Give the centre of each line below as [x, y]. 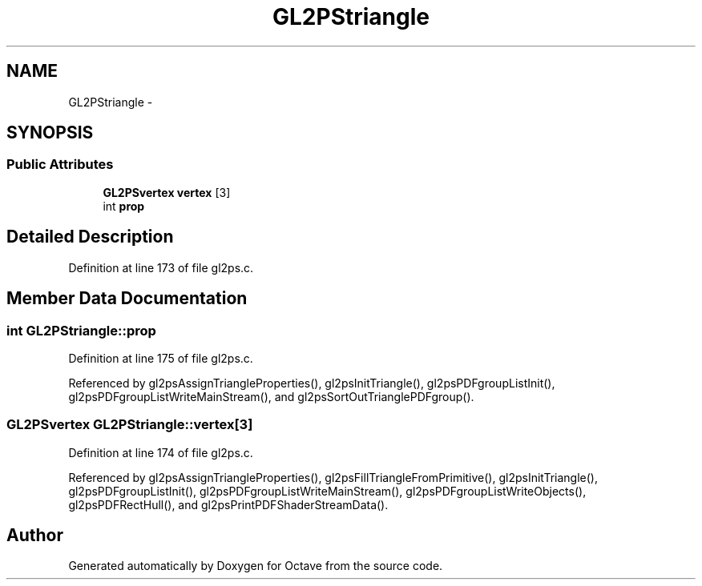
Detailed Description [90, 237]
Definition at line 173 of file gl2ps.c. [161, 267]
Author [35, 536]
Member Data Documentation [127, 299]
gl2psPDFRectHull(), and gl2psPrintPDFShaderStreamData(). [228, 504]
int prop [124, 206]
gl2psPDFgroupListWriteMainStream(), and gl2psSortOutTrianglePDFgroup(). [271, 396]
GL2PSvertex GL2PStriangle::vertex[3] [130, 425]
